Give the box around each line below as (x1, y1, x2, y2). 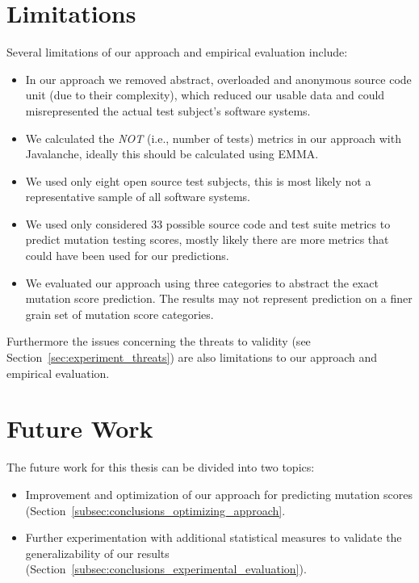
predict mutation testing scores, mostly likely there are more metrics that (25, 231, 389, 248)
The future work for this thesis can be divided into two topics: (6, 459, 315, 476)
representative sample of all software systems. (25, 188, 250, 205)
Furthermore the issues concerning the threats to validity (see (6, 333, 311, 350)
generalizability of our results (25, 544, 170, 561)
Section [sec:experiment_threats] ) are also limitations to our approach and (6, 349, 378, 366)
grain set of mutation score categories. (25, 305, 214, 322)
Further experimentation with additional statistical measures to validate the (25, 529, 402, 546)
